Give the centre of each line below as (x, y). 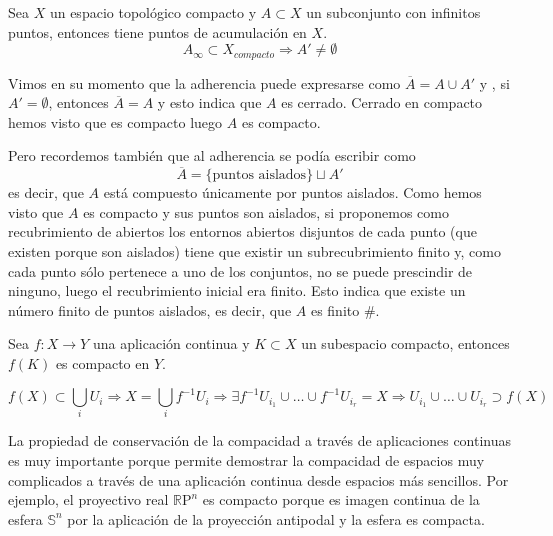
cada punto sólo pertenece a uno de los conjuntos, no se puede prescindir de (240, 270)
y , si (494, 82)
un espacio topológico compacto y (153, 12)
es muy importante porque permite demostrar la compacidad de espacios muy (246, 460)
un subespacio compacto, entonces (405, 343)
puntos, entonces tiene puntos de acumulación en (157, 31)
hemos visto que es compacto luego (115, 121)
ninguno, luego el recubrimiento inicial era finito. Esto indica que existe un (237, 290)
